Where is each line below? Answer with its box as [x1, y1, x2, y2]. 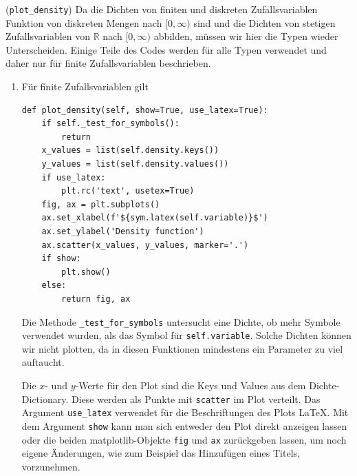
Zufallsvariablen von [6, 29, 91, 43]
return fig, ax [61, 293, 131, 304]
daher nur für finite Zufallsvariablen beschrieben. [6, 56, 211, 70]
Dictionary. [21, 391, 69, 406]
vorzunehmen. [21, 459, 80, 473]
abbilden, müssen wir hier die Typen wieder [153, 29, 338, 43]
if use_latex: [41, 172, 106, 183]
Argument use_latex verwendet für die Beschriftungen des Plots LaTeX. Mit [21, 405, 349, 420]
